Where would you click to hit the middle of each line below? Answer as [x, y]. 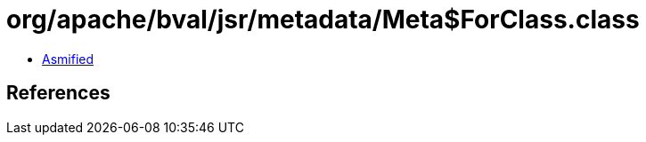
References [58, 93]
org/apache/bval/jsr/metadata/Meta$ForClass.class [323, 20]
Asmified [68, 59]
